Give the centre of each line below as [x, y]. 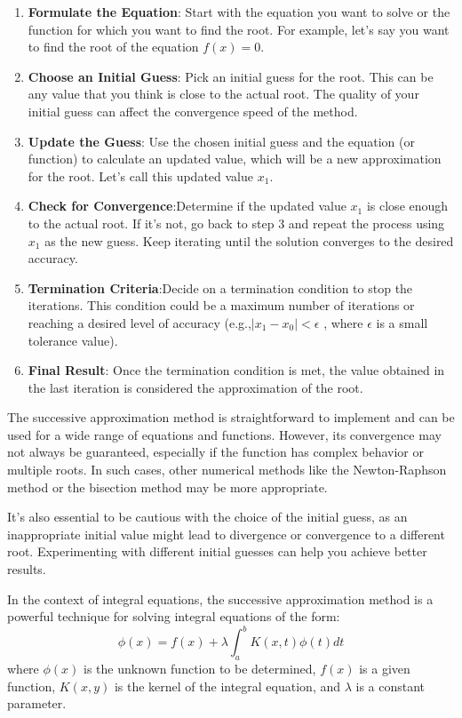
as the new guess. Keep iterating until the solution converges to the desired [249, 240]
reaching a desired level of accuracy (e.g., [139, 322]
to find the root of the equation [113, 47]
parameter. [37, 703]
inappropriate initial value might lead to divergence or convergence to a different [226, 534]
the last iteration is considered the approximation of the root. [195, 387]
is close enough [407, 206]
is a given [385, 669]
